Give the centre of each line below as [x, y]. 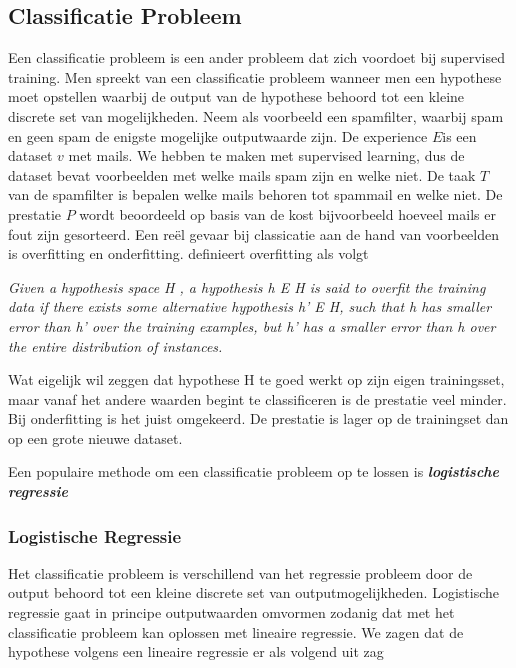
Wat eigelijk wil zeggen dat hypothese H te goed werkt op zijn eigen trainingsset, [256, 379]
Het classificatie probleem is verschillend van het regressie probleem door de [240, 572]
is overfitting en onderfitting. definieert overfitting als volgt [188, 253]
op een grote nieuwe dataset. [95, 437]
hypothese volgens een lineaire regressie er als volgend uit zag [196, 651]
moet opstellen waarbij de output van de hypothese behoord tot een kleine [236, 96]
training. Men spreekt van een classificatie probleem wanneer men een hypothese [255, 76]
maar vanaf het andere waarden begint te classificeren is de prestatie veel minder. [257, 398]
